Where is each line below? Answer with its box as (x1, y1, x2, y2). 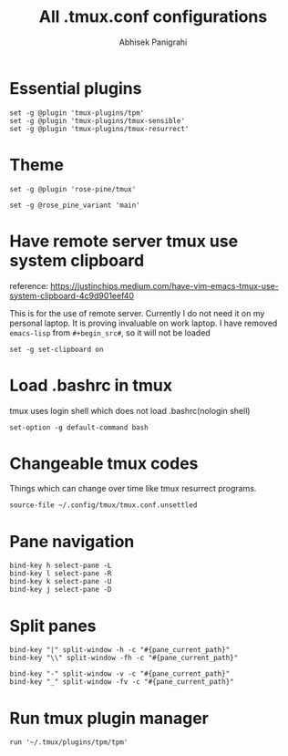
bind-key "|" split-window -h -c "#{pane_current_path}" (9, 646, 231, 655)
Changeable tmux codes (9, 453, 199, 473)
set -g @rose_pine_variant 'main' (9, 201, 141, 210)
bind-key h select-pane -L (9, 561, 112, 571)
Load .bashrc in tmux (9, 375, 173, 396)
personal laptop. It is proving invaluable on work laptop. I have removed (9, 317, 278, 328)
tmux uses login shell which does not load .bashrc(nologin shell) (9, 405, 251, 416)
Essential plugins (9, 78, 142, 98)
